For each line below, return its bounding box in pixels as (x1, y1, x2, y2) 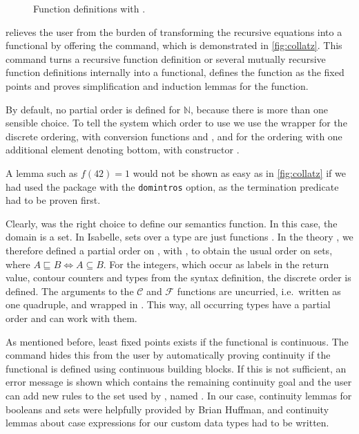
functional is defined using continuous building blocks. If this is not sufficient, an (6, 361, 347, 375)
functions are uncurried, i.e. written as (177, 283, 341, 298)
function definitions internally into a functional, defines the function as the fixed (6, 65, 345, 79)
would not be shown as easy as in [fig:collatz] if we (133, 165, 346, 180)
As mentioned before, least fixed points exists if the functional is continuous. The (6, 334, 349, 348)
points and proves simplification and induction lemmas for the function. (6, 78, 309, 93)
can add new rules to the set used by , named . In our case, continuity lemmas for (6, 388, 352, 402)
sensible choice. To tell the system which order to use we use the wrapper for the (6, 115, 347, 130)
